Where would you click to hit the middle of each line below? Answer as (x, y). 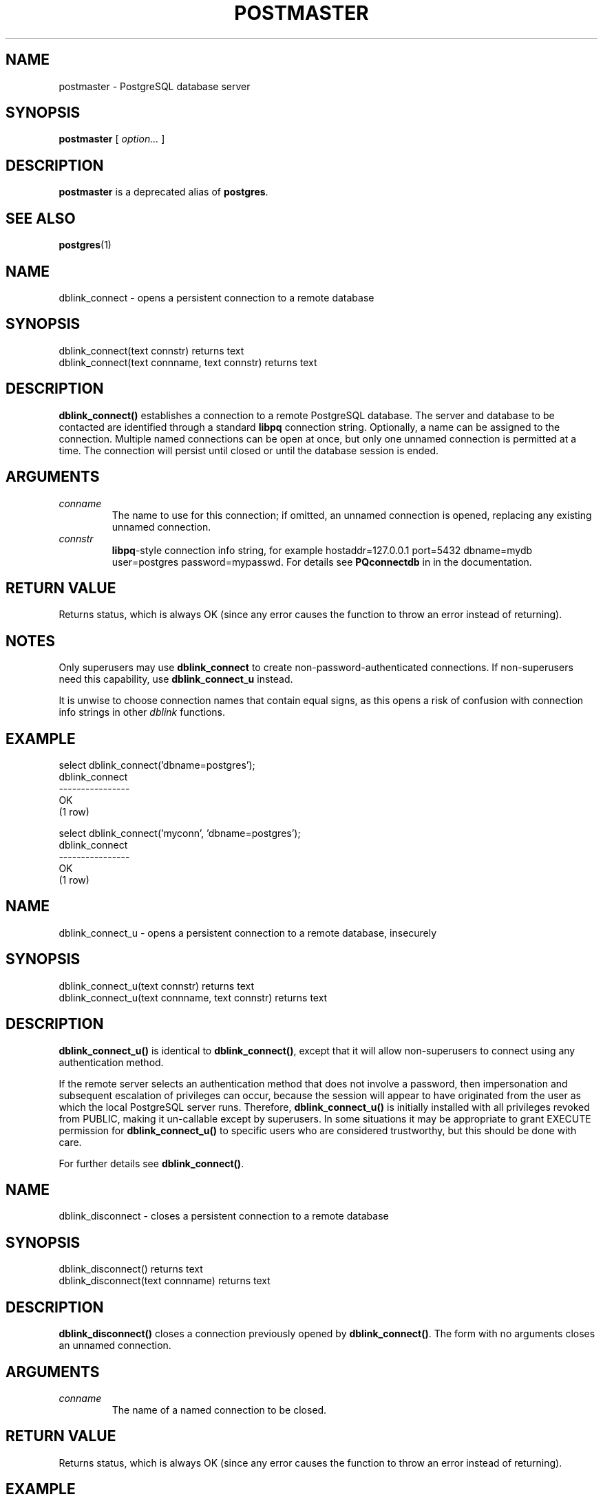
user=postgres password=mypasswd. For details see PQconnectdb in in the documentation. (322, 562)
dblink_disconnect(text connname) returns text (165, 1281)
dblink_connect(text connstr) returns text (151, 350)
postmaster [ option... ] (112, 139)
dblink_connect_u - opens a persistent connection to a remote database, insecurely (248, 933)
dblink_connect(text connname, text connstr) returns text (188, 362)
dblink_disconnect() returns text (131, 1269)
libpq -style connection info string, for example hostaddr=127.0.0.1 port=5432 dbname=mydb (322, 550)
